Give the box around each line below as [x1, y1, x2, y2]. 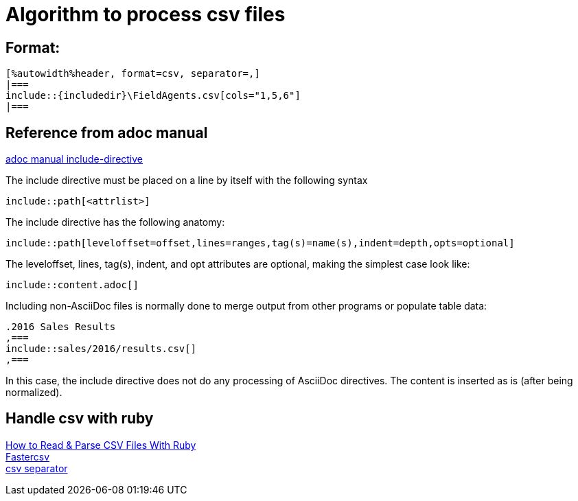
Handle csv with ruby [5, 410, 154, 428]
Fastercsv [5, 450, 50, 463]
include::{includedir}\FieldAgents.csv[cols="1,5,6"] [5, 90, 301, 102]
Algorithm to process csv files [5, 3, 286, 26]
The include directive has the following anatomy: [5, 216, 225, 229]
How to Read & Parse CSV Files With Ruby [5, 439, 196, 451]
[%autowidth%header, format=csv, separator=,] [5, 68, 260, 80]
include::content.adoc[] [5, 279, 139, 291]
